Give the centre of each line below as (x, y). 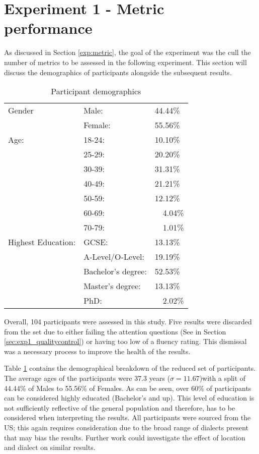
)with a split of (223, 378)
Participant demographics (96, 91)
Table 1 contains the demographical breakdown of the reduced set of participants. (130, 368)
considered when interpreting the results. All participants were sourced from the (127, 417)
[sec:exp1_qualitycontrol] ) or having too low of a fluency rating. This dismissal (125, 341)
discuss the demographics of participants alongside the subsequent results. (118, 72)
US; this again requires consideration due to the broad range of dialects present (126, 428)
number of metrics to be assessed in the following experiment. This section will (125, 62)
